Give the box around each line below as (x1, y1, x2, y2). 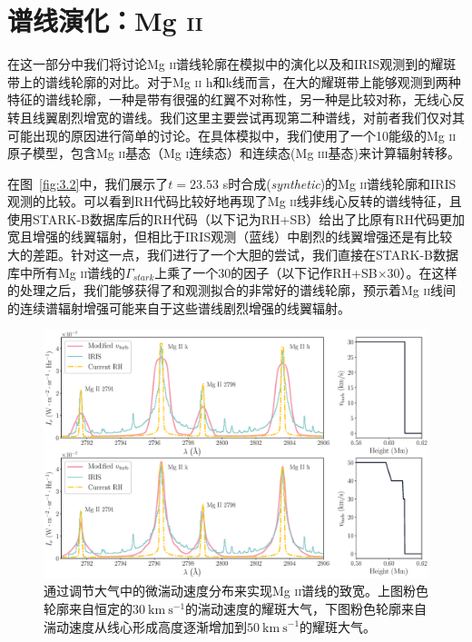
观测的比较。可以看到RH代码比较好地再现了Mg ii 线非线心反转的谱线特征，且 (7, 192, 462, 211)
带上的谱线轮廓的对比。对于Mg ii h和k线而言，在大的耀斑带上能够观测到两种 (7, 72, 461, 91)
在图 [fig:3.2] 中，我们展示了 (7, 173, 169, 193)
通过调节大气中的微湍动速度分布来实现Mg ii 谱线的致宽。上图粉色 (44, 581, 428, 600)
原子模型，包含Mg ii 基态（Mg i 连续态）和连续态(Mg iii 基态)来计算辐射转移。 (7, 143, 460, 163)
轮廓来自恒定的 (44, 598, 133, 617)
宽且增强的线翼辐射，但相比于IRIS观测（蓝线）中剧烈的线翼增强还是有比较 (7, 227, 453, 246)
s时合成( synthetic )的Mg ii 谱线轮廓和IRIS (222, 173, 457, 193)
